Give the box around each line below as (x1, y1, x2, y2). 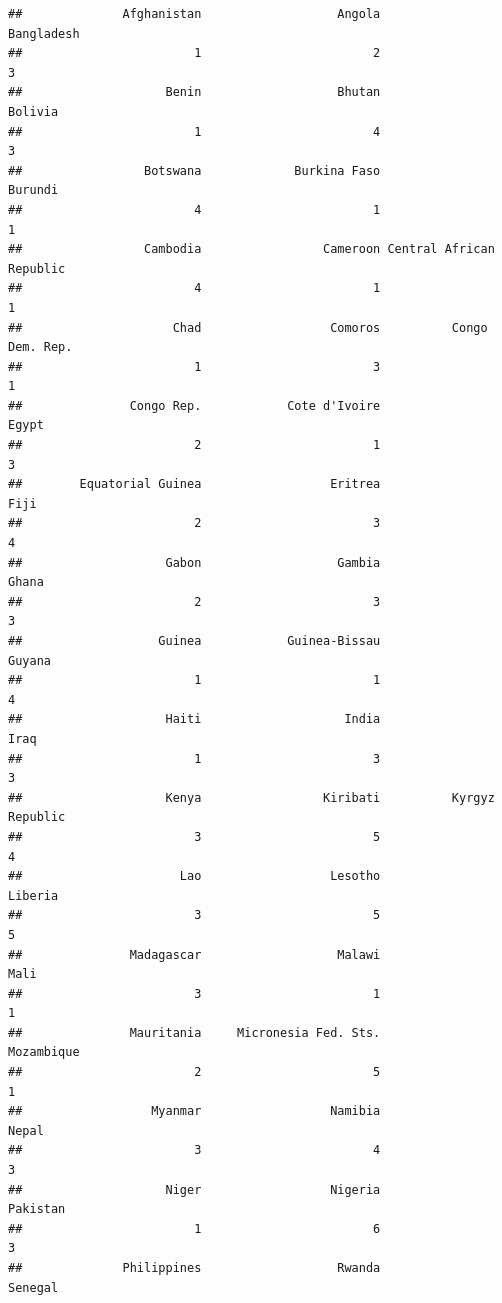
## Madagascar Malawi (8, 947, 381, 962)
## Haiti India (8, 712, 381, 727)
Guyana (8, 653, 51, 668)
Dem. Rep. (8, 340, 73, 355)
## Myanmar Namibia (8, 1104, 381, 1119)
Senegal (8, 1280, 59, 1295)
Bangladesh (8, 26, 80, 41)
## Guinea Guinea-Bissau (8, 634, 381, 648)
